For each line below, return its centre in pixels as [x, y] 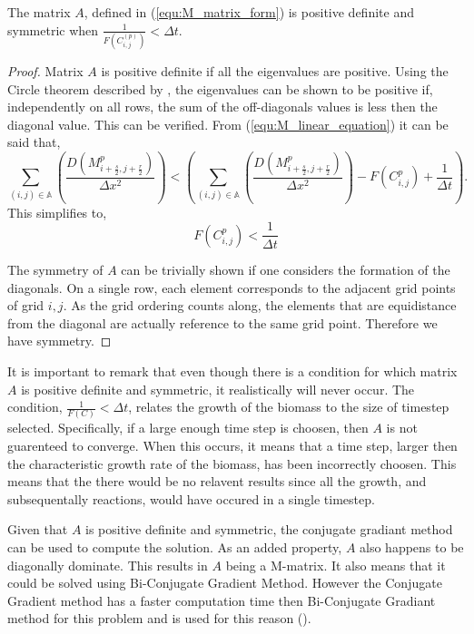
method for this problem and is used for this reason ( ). [159, 618]
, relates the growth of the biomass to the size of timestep [289, 407]
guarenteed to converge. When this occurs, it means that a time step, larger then [232, 445]
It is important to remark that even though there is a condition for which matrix [232, 371]
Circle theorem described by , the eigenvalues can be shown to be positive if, [220, 88]
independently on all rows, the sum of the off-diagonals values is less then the [222, 107]
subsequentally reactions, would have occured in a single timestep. [191, 498]
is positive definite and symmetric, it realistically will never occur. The [218, 389]
